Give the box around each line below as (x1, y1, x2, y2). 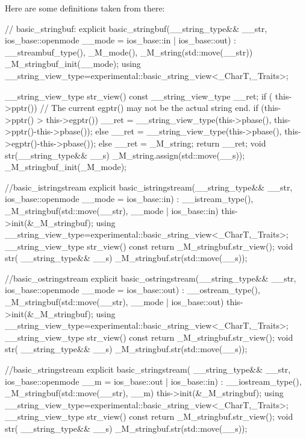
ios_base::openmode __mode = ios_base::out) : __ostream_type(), (5, 283, 260, 296)
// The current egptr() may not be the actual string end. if (40, 101, 258, 114)
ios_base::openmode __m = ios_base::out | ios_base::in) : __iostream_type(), (5, 374, 302, 387)
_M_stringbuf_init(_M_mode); (5, 160, 127, 173)
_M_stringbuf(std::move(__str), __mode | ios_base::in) (5, 204, 219, 216)
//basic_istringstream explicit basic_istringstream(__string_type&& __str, (5, 180, 293, 193)
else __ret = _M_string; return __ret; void (98, 136, 266, 149)
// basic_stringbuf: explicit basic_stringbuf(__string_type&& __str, (5, 22, 267, 34)
